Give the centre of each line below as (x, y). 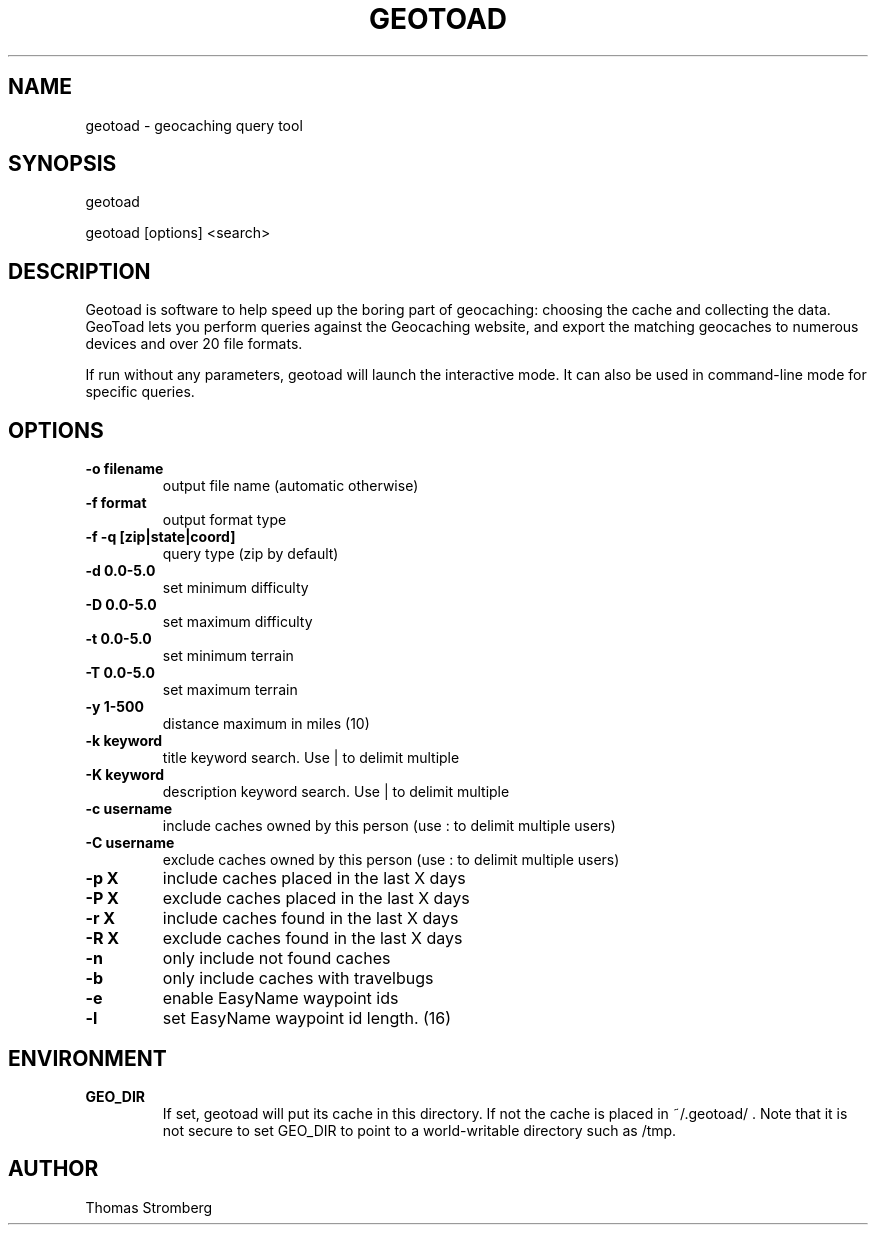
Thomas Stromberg (149, 1207)
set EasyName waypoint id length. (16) (307, 1018)
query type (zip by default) (250, 554)
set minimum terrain (228, 656)
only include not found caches (276, 958)
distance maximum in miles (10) (266, 724)
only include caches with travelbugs (298, 978)
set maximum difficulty (237, 622)
